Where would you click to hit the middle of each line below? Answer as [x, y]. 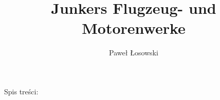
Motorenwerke [134, 28]
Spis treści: [21, 91]
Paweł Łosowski [134, 53]
